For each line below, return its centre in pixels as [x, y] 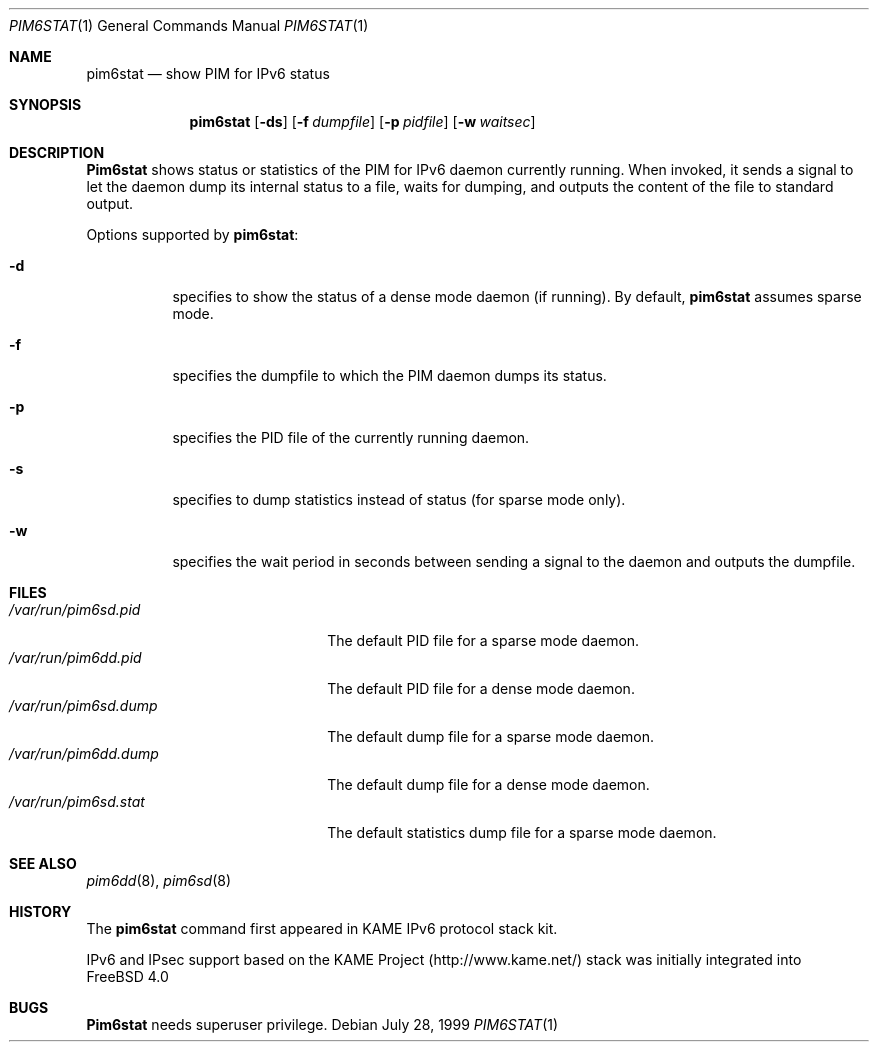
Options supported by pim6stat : [192, 234]
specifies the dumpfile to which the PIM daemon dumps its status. [389, 375]
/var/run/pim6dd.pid [75, 657]
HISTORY [40, 911]
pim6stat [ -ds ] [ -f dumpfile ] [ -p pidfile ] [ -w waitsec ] [362, 121]
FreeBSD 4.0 [127, 976]
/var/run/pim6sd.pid [75, 609]
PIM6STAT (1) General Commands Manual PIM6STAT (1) [189, 25]
